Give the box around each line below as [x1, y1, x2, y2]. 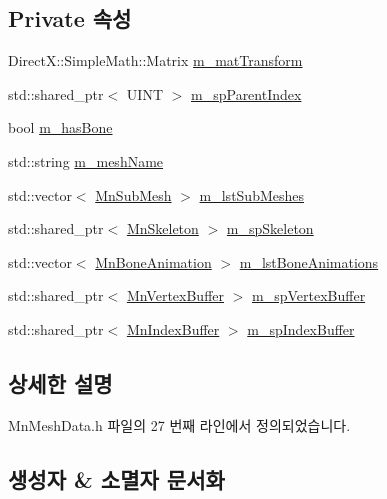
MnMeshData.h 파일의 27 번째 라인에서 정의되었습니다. [8, 414, 351, 435]
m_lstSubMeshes [199, 184, 305, 205]
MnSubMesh [95, 184, 172, 205]
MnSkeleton [126, 218, 199, 239]
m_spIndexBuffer [247, 318, 355, 339]
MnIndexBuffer [126, 318, 220, 339]
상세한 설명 [8, 367, 113, 398]
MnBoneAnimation [95, 251, 212, 272]
